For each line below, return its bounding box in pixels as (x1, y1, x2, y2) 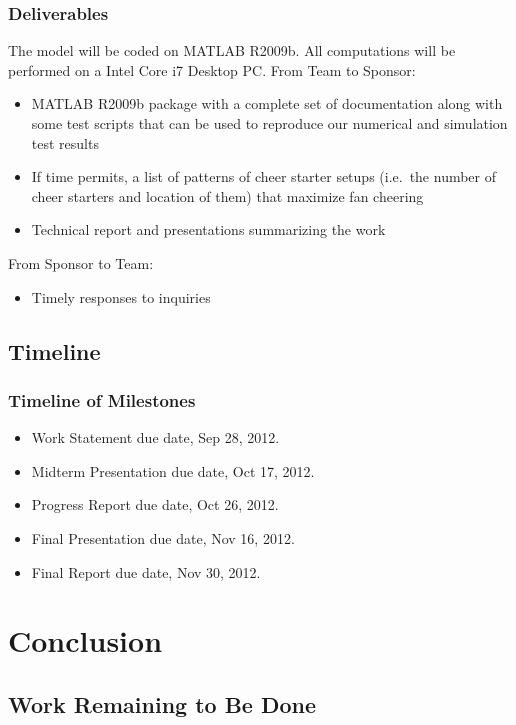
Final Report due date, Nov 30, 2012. (31, 561, 261, 582)
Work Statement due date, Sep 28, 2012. (31, 427, 280, 448)
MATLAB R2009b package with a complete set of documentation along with (31, 93, 503, 114)
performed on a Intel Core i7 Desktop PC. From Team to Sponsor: (8, 59, 416, 80)
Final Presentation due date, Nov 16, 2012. (31, 527, 295, 548)
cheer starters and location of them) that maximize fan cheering (31, 185, 424, 206)
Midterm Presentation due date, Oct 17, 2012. (31, 460, 315, 481)
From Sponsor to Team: (8, 252, 154, 273)
